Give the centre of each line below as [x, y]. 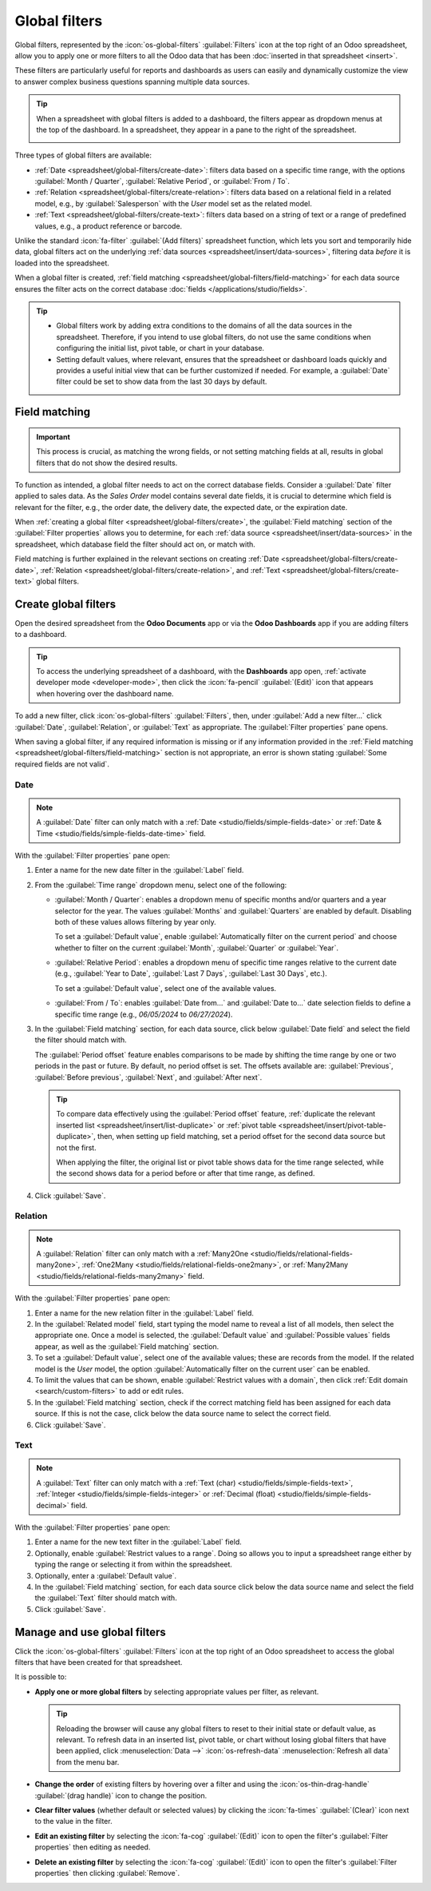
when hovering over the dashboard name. [105, 693]
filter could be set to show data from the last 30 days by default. [162, 382]
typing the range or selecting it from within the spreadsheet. [134, 1565]
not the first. [76, 1148]
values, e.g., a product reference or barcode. [109, 226]
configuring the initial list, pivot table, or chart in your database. [160, 348]
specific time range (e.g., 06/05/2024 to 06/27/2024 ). [144, 1014]
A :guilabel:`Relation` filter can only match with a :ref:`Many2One [142, 1254]
